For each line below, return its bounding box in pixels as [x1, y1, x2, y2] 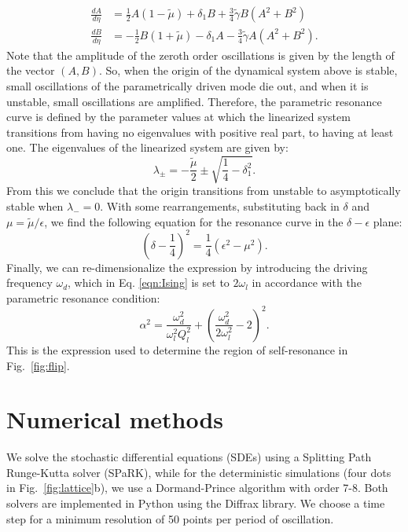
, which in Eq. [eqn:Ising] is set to [68, 274, 230, 291]
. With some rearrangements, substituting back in [100, 198, 340, 215]
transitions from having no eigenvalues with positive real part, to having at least [6, 123, 394, 140]
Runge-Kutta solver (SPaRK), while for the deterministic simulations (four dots [6, 464, 391, 480]
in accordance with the [252, 274, 362, 291]
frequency [6, 274, 53, 291]
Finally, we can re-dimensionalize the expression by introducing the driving [6, 259, 368, 275]
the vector [6, 62, 55, 79]
